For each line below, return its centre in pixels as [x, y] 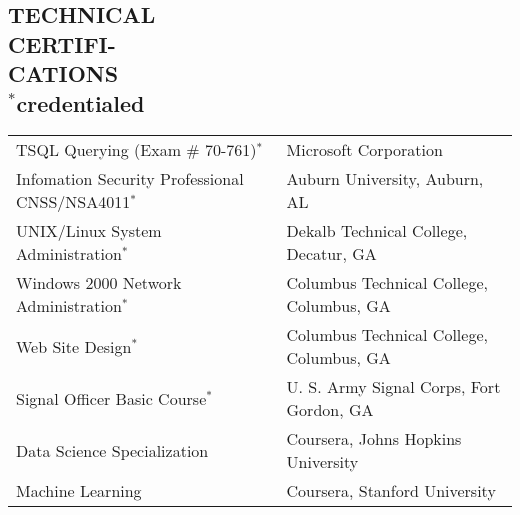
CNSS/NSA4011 [73, 202]
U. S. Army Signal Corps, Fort [393, 387]
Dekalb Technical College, [377, 231]
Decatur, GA [331, 254]
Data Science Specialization [112, 450]
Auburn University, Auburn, [385, 179]
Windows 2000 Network [99, 283]
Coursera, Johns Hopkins [374, 439]
